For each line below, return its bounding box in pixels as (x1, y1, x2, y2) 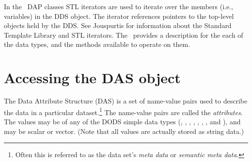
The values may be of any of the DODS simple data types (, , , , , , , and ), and (4, 116, 241, 126)
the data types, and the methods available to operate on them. (4, 39, 190, 49)
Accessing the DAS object (4, 68, 181, 88)
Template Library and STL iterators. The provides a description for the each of (4, 29, 243, 40)
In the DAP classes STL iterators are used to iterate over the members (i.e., (4, 1, 233, 11)
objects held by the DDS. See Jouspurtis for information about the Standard (4, 20, 232, 30)
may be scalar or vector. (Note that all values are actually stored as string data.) (4, 126, 244, 136)
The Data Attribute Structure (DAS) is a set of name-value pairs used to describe (4, 96, 248, 106)
